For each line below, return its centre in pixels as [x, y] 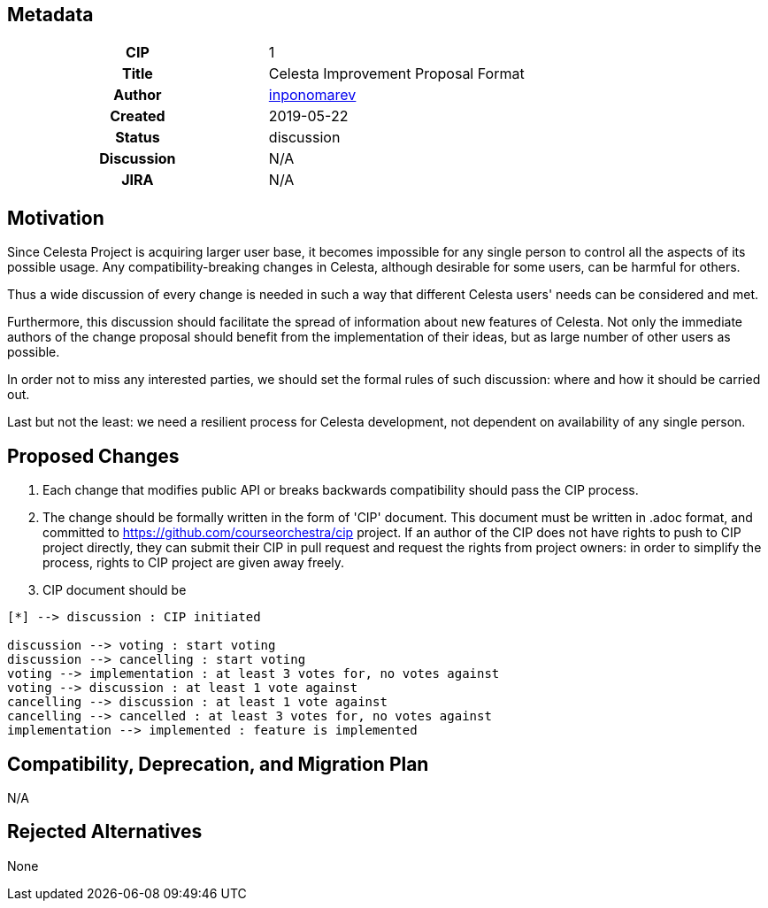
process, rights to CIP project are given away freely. [194, 563]
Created [138, 116]
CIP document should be [115, 590]
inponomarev [312, 95]
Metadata [50, 15]
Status [138, 138]
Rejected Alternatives [105, 832]
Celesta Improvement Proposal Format [396, 74]
